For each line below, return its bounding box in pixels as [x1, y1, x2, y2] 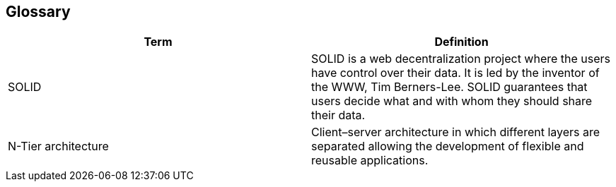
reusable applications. [311, 153, 429, 168]
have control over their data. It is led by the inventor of [311, 66, 600, 80]
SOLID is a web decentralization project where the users [311, 52, 611, 66]
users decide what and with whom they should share [311, 94, 593, 109]
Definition [434, 35, 489, 49]
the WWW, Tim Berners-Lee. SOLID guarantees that [311, 80, 588, 95]
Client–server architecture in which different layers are [311, 125, 600, 140]
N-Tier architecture [8, 139, 109, 154]
